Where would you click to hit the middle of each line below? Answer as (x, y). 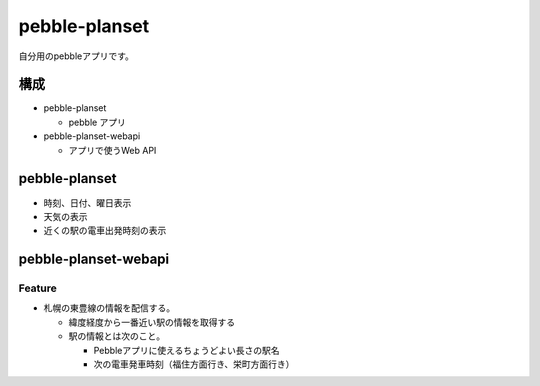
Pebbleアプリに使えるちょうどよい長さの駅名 (186, 350)
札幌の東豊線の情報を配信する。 (109, 308)
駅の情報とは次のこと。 (116, 336)
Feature (37, 288)
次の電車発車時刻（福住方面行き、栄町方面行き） (194, 364)
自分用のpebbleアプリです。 (76, 56)
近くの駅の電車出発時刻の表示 (105, 231)
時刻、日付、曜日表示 (87, 202)
